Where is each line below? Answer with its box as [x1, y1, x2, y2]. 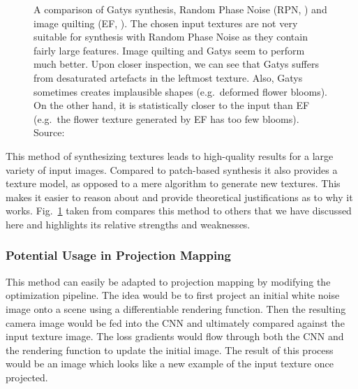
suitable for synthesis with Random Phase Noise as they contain [33, 29, 308, 44]
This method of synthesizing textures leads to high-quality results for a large [6, 148, 334, 163]
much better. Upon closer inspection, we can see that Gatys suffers [33, 57, 319, 71]
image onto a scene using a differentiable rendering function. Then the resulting [6, 301, 346, 316]
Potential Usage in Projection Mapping [6, 247, 231, 264]
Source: [33, 125, 65, 140]
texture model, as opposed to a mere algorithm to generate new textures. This [6, 176, 341, 191]
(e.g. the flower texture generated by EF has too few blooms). [33, 111, 299, 126]
